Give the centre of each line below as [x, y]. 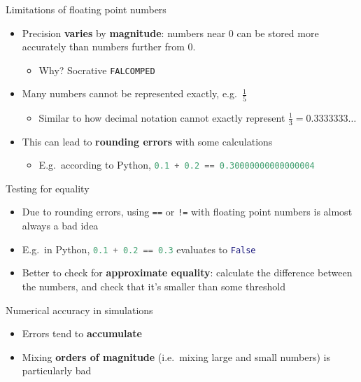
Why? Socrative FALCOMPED [97, 70]
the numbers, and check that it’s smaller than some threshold [154, 286]
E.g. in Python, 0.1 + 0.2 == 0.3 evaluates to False [139, 249]
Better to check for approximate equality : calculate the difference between [187, 273]
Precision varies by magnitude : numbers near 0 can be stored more [170, 33]
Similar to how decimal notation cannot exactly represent [162, 117]
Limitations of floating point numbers [86, 9]
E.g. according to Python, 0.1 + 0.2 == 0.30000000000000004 [177, 165]
